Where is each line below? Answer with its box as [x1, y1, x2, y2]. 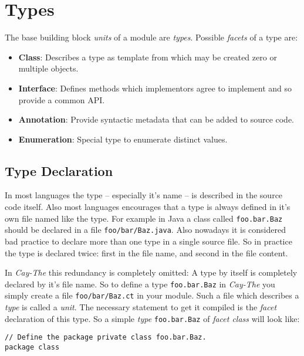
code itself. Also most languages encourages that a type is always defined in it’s [5, 201, 291, 213]
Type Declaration [5, 161, 113, 179]
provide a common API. [18, 93, 105, 106]
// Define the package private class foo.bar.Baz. [5, 333, 207, 342]
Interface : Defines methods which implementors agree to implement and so [18, 82, 292, 94]
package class [5, 343, 60, 351]
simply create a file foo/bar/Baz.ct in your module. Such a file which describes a [5, 289, 299, 301]
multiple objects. [18, 62, 79, 74]
